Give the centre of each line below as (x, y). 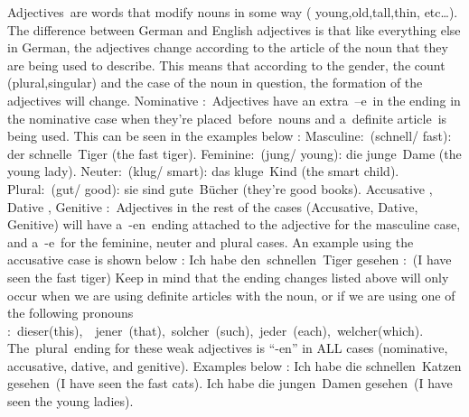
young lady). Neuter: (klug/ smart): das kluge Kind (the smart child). (203, 171)
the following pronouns (70, 313)
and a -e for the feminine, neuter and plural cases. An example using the (211, 241)
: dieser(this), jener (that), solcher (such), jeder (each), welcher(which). (216, 330)
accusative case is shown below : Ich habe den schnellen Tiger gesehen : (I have (230, 259)
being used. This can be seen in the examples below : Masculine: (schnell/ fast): (230, 136)
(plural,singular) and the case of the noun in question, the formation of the (215, 83)
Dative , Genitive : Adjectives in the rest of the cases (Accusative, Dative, (213, 206)
